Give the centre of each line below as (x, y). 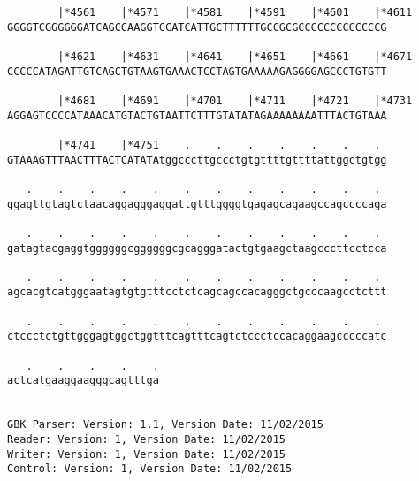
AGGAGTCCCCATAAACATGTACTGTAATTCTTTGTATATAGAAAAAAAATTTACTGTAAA (197, 115)
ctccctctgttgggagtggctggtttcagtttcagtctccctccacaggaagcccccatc (197, 336)
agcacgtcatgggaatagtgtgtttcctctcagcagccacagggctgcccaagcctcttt (197, 292)
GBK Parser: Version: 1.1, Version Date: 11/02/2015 (165, 425)
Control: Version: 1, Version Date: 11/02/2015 (150, 469)
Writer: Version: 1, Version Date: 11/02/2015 (146, 454)
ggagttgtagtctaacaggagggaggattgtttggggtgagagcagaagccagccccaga (197, 204)
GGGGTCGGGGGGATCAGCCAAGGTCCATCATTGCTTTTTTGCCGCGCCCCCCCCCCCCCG (197, 27)
